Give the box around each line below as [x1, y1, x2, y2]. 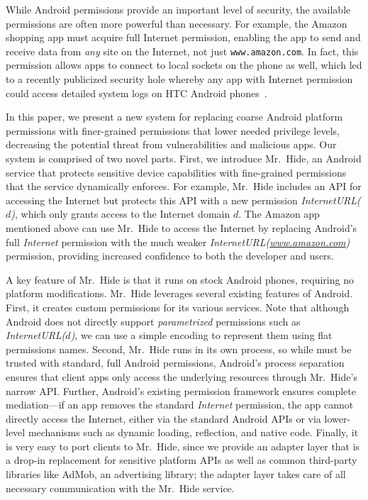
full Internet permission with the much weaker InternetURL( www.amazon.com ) [6, 234, 350, 249]
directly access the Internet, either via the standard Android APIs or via [6, 411, 321, 426]
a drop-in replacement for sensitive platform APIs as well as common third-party [6, 452, 357, 467]
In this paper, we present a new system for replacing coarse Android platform [6, 109, 343, 124]
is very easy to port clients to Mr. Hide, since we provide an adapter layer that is [6, 438, 360, 453]
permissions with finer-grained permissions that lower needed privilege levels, [6, 123, 340, 138]
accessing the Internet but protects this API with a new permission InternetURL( [6, 192, 361, 207]
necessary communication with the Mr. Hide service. [6, 480, 235, 495]
